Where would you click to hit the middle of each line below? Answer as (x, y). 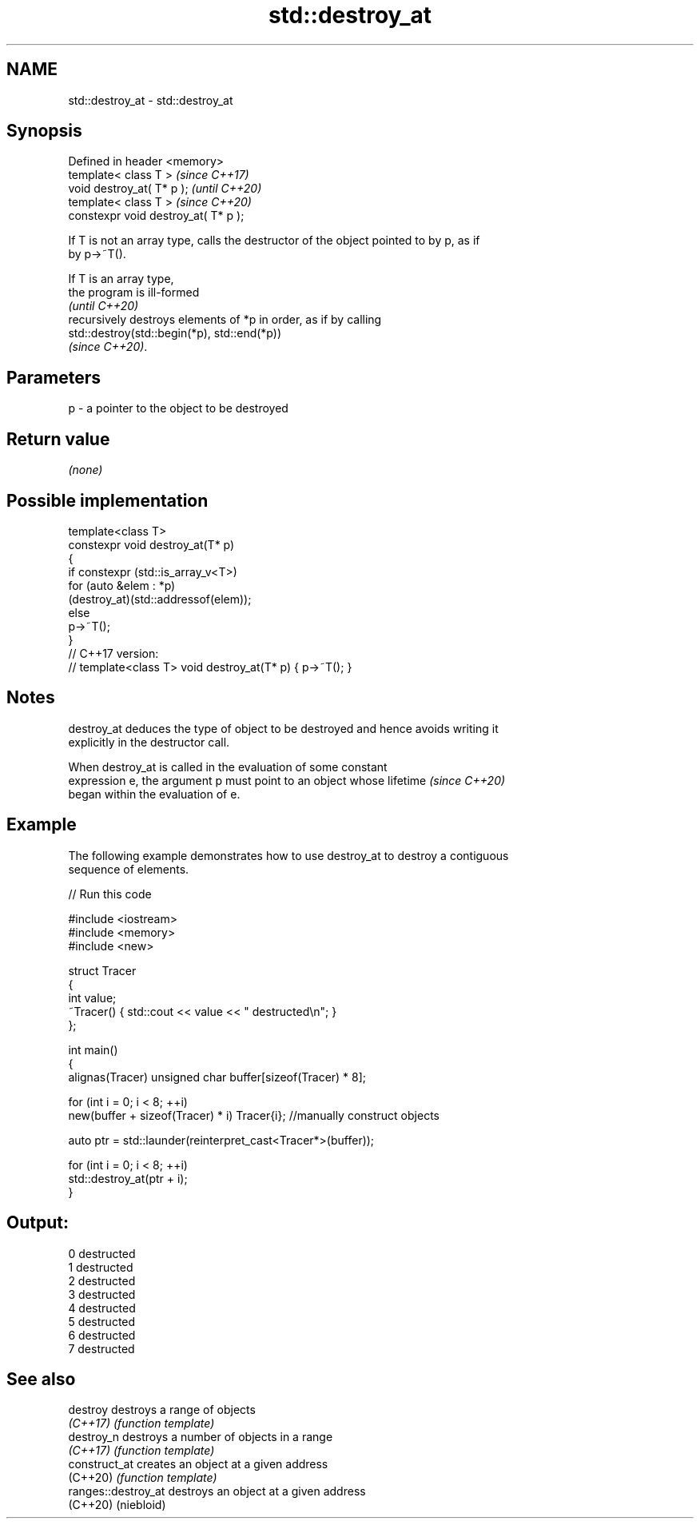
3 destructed (102, 1294)
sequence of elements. (129, 869)
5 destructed (102, 1321)
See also (41, 1379)
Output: (38, 1223)
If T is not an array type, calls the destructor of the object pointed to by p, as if (274, 241)
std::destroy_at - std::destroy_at (151, 100)
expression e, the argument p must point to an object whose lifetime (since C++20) (287, 780)
